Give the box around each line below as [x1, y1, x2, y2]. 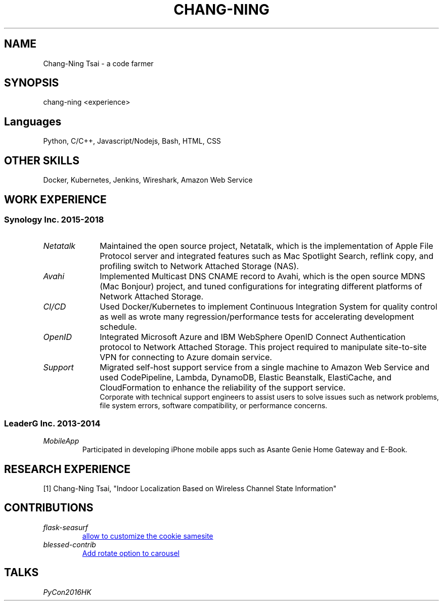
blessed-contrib [43, 540, 96, 549]
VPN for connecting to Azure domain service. [100, 352, 272, 363]
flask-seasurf [43, 523, 88, 532]
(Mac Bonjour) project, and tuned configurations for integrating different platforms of [100, 281, 422, 292]
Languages [4, 115, 62, 128]
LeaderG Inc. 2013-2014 [4, 418, 101, 428]
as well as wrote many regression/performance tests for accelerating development [100, 312, 414, 322]
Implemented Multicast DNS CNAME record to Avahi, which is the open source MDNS [100, 271, 425, 282]
